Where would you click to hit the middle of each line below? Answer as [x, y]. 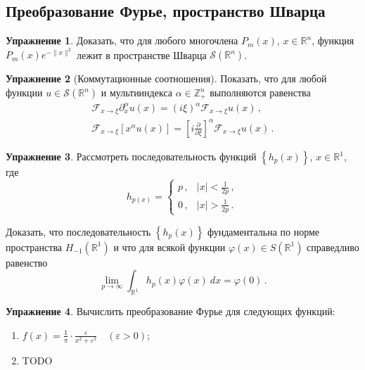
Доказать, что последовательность [78, 231]
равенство [27, 262]
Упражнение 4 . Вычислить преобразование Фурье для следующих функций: [171, 311]
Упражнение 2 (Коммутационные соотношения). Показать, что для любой [166, 78]
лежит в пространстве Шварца [142, 55]
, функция [333, 40]
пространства [34, 247]
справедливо [333, 247]
